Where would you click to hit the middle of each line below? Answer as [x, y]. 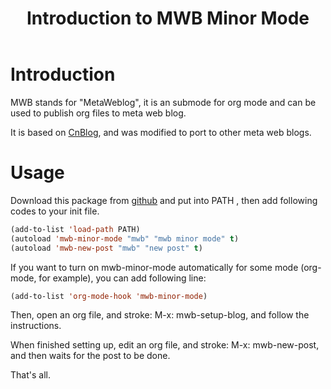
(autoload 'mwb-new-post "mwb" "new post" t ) [106, 248]
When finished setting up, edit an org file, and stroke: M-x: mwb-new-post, [165, 345]
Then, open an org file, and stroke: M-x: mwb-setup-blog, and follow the [160, 315]
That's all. [30, 375]
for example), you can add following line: [122, 278]
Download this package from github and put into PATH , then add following [164, 200]
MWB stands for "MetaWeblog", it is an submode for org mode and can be [163, 102]
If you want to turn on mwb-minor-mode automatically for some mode [154, 267]
